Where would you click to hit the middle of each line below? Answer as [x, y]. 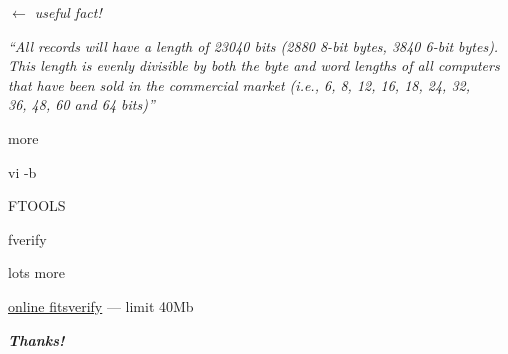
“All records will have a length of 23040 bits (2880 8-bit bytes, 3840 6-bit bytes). [253, 45]
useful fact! [68, 12]
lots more [36, 272]
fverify [27, 238]
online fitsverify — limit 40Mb [101, 305]
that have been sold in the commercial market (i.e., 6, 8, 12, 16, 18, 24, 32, [239, 84]
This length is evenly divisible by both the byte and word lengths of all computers [254, 65]
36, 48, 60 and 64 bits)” [81, 104]
